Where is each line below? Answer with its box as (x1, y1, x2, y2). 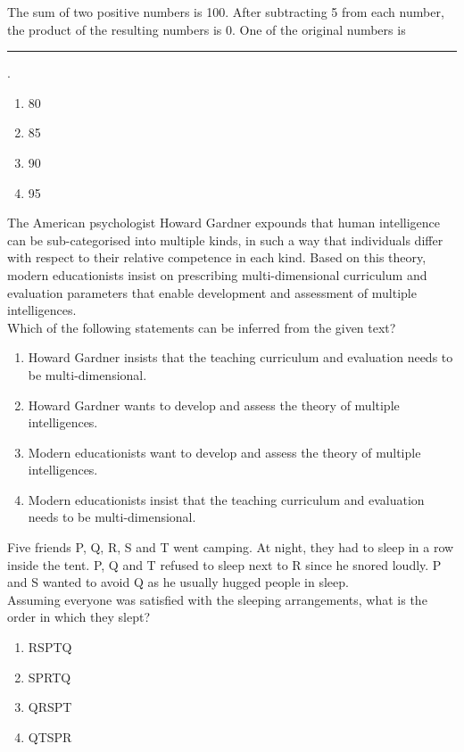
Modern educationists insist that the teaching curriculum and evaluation (28, 490, 425, 508)
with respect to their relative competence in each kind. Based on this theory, (7, 248, 427, 267)
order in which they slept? (7, 607, 150, 626)
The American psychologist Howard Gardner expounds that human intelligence (7, 213, 441, 232)
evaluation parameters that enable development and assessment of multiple (7, 283, 417, 302)
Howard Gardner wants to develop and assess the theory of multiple (28, 395, 400, 414)
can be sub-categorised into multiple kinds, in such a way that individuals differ (7, 230, 443, 249)
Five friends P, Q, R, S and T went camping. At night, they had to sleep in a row (7, 538, 454, 557)
